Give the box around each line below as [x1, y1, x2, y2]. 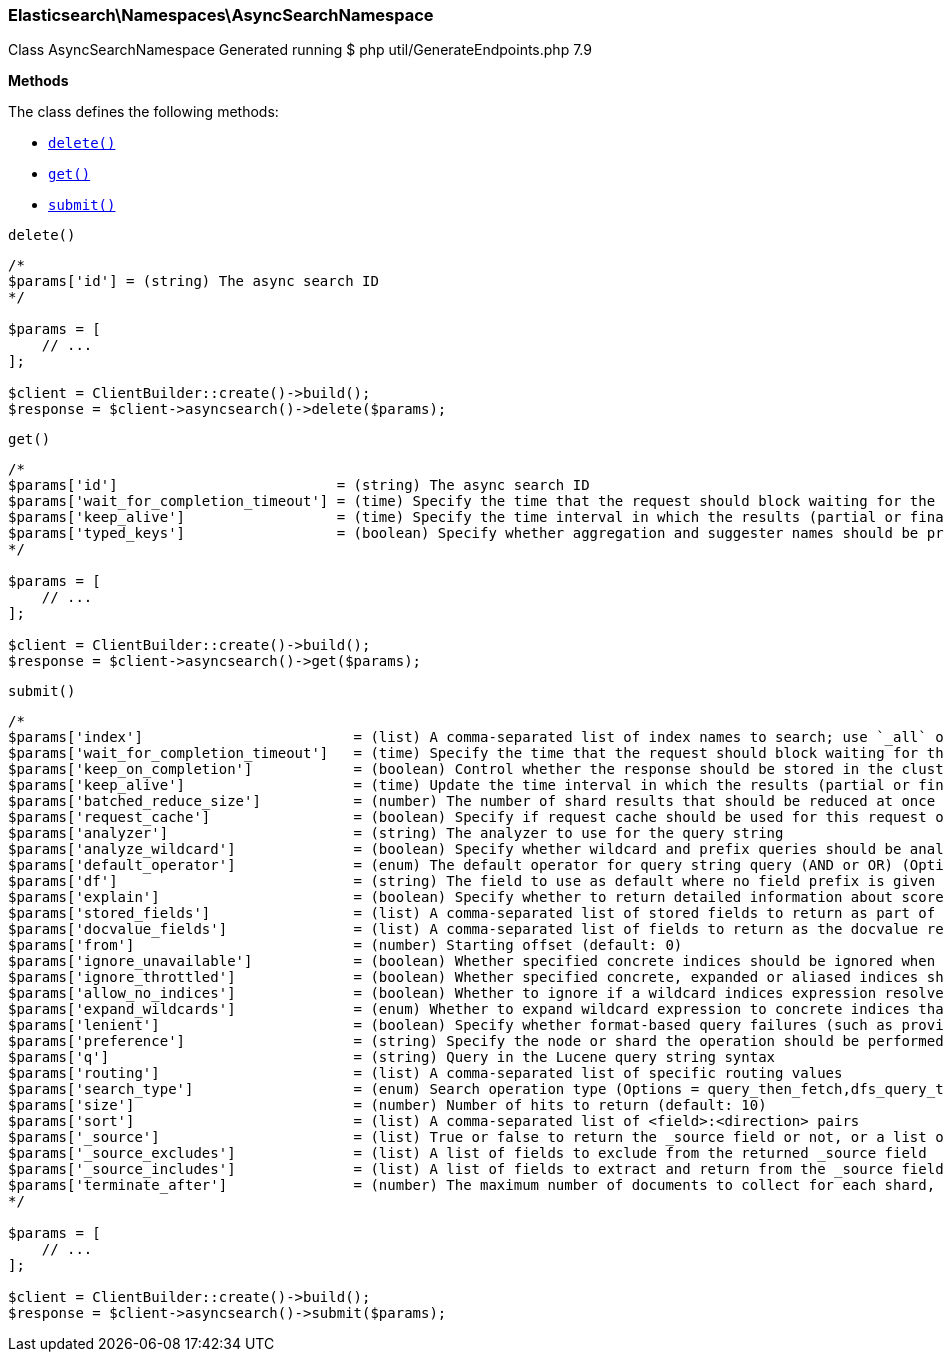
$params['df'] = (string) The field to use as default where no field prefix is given [8, 873, 936, 890]
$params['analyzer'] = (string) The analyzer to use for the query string [8, 825, 784, 842]
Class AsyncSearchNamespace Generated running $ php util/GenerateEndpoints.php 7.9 [8, 41, 592, 59]
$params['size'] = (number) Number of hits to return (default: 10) [8, 1097, 767, 1114]
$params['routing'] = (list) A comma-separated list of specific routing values [8, 1065, 843, 1082]
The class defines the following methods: [8, 103, 279, 121]
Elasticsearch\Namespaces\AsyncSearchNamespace [8, 5, 434, 25]
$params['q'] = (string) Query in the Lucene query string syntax [8, 1049, 776, 1066]
